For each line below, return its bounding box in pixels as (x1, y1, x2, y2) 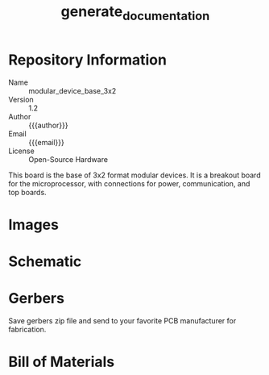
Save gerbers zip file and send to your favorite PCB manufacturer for (8, 315, 237, 325)
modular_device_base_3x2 (28, 85, 117, 95)
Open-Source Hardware (28, 154, 109, 164)
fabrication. (8, 324, 47, 334)
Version (8, 94, 34, 104)
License (8, 146, 35, 156)
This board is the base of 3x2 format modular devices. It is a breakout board (8, 170, 261, 180)
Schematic (8, 252, 82, 270)
